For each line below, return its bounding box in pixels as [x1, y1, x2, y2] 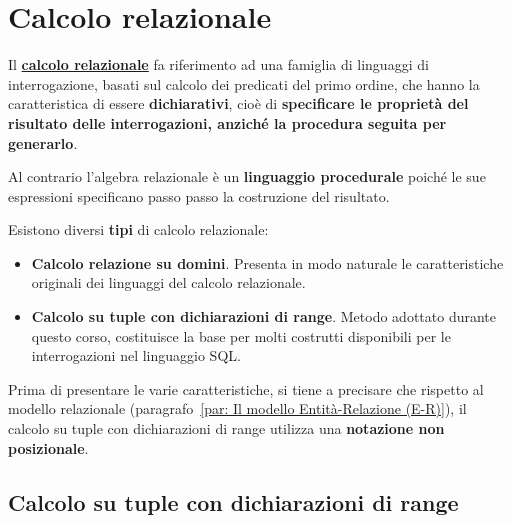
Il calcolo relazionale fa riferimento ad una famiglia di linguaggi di [8, 54, 429, 75]
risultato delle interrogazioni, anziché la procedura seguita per [8, 112, 447, 133]
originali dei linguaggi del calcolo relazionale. [31, 272, 306, 293]
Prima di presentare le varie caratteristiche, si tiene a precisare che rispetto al [8, 378, 484, 399]
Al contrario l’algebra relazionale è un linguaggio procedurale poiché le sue [8, 166, 486, 187]
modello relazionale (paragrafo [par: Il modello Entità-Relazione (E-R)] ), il [8, 398, 467, 419]
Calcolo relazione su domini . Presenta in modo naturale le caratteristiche [31, 252, 504, 273]
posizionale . [8, 437, 89, 458]
